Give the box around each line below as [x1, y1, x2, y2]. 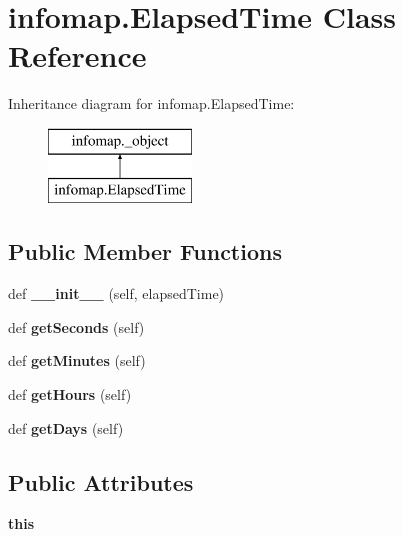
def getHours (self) [8, 384, 132, 405]
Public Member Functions [8, 236, 282, 267]
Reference [8, 35, 147, 76]
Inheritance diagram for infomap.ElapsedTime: [8, 93, 295, 114]
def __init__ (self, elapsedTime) [8, 283, 225, 304]
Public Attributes [8, 466, 194, 497]
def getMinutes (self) [8, 350, 146, 371]
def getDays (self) [8, 417, 124, 438]
